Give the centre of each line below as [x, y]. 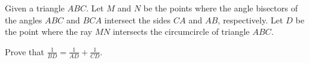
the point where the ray [49, 31]
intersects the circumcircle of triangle [181, 31]
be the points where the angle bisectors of [221, 8]
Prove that [25, 51]
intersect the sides [138, 19]
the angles [24, 19]
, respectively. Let [250, 19]
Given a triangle [35, 8]
